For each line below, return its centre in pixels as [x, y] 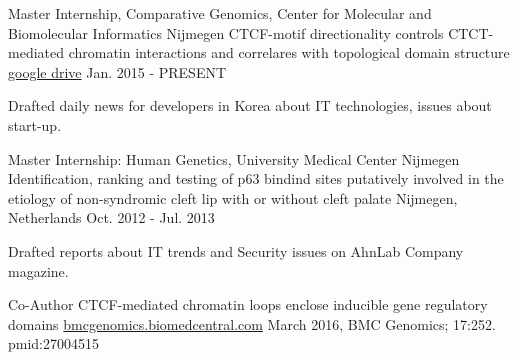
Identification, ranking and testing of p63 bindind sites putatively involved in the [256, 178]
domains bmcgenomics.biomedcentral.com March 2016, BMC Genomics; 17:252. [252, 323]
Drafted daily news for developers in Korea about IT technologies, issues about [250, 105]
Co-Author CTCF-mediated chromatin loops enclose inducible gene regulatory [248, 304]
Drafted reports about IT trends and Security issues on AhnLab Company [236, 250]
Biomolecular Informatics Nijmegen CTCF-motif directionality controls [226, 32]
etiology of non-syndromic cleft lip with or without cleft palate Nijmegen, [233, 197]
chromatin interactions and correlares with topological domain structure [289, 52]
